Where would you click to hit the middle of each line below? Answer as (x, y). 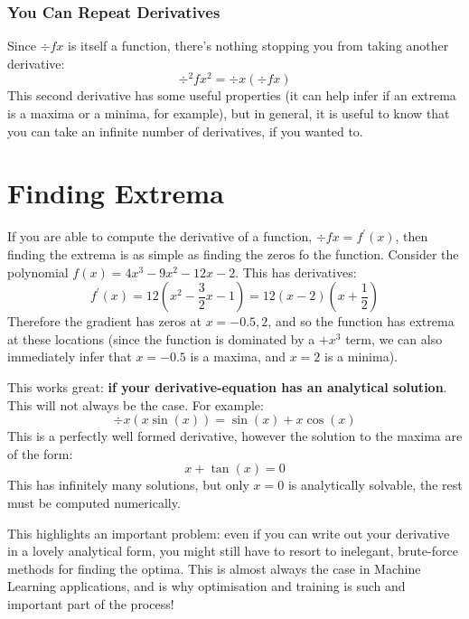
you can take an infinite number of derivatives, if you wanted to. (185, 131)
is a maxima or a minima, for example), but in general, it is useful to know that (229, 113)
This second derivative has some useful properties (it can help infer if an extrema (232, 95)
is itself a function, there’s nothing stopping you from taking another (258, 46)
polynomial (38, 272)
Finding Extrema (116, 193)
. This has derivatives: (296, 272)
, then (412, 236)
